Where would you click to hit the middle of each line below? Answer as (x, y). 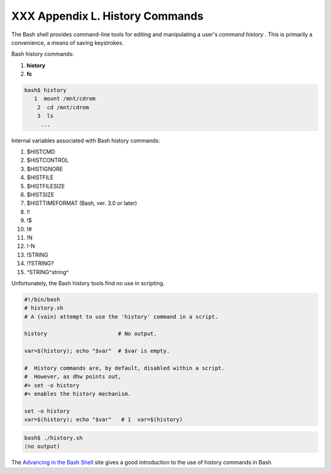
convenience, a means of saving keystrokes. (67, 42)
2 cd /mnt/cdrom (63, 107)
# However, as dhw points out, (73, 377)
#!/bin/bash (42, 299)
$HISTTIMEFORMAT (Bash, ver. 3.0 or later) (82, 203)
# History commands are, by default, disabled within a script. (124, 368)
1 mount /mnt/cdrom (65, 99)
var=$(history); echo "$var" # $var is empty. (97, 351)
